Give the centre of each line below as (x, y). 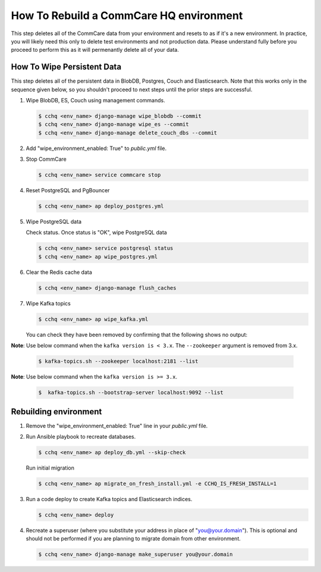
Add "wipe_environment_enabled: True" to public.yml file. (96, 148)
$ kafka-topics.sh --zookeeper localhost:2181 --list (118, 361)
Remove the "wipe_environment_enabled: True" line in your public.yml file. (117, 426)
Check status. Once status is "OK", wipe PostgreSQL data (97, 233)
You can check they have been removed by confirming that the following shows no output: (137, 335)
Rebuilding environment (56, 412)
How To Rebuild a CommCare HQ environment (127, 15)
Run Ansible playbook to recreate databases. (81, 437)
